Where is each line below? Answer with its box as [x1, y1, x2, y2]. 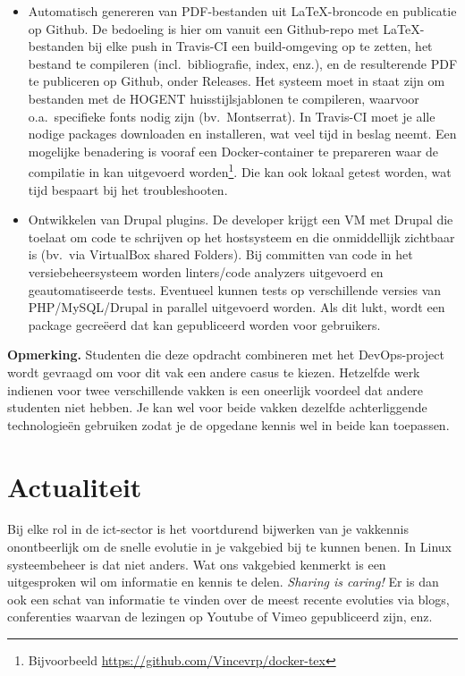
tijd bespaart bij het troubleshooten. [28, 180, 228, 199]
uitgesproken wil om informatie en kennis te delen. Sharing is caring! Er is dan [7, 572, 439, 591]
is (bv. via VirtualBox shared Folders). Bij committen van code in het [28, 245, 413, 264]
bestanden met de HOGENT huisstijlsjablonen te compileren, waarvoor [28, 89, 419, 107]
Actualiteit [7, 468, 142, 504]
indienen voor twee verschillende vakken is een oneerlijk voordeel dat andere [7, 380, 424, 399]
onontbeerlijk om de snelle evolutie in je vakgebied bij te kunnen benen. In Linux [7, 537, 452, 556]
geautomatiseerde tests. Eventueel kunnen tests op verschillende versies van [28, 280, 442, 299]
